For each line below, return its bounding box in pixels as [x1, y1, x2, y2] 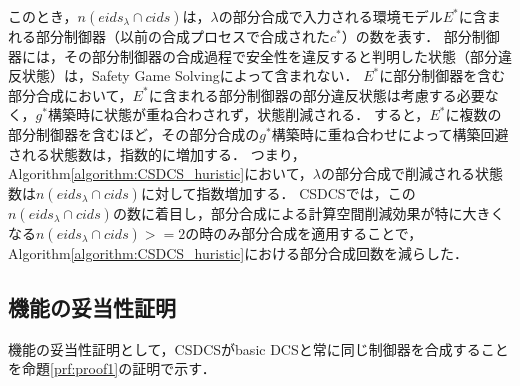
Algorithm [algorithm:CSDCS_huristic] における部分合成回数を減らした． [8, 242, 469, 263]
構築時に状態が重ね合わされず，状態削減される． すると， [47, 104, 430, 125]
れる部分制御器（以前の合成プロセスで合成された [8, 26, 330, 46]
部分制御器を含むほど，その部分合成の [8, 123, 260, 144]
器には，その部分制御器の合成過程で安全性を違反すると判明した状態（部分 [8, 45, 498, 66]
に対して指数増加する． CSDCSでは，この [140, 182, 416, 203]
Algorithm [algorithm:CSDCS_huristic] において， [8, 163, 313, 184]
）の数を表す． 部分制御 [341, 26, 500, 46]
